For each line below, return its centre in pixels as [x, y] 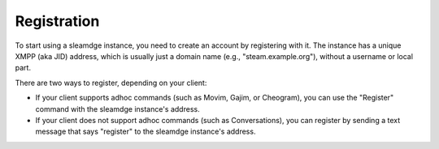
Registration [57, 21]
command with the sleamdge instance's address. [117, 109]
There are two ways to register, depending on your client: [111, 83]
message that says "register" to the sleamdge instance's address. [146, 132]
